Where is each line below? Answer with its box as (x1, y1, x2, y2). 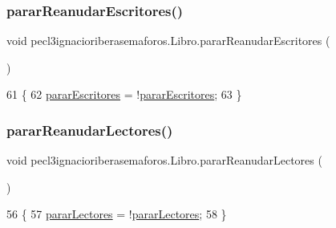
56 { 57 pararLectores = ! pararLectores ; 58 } (6, 206, 227, 222)
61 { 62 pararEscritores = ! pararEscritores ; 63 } (6, 86, 242, 103)
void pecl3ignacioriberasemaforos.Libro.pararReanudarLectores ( (6, 152, 322, 169)
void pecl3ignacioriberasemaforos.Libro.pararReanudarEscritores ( (6, 32, 330, 49)
